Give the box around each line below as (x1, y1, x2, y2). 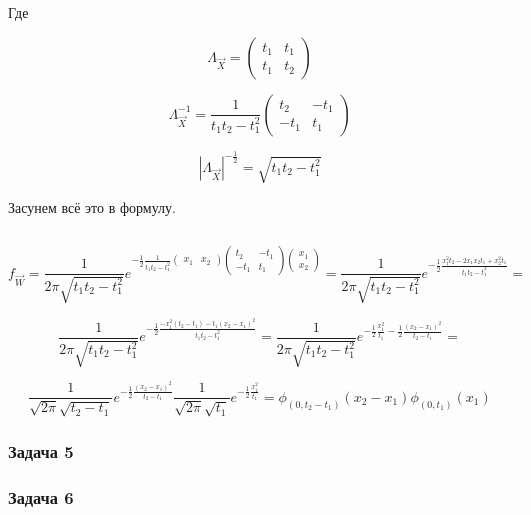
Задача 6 (8, 484, 74, 509)
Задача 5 (8, 438, 74, 463)
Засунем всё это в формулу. (8, 196, 176, 217)
